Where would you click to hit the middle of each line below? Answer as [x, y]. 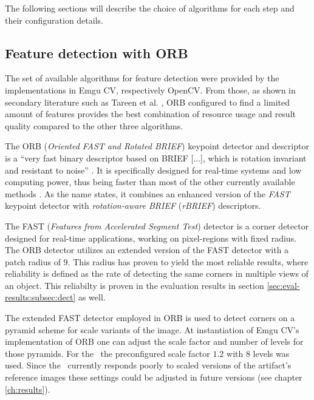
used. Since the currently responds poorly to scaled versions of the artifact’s [148, 365]
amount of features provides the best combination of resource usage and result [150, 114]
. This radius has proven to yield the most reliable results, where [188, 261]
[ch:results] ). [28, 389]
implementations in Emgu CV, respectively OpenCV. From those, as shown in [150, 90]
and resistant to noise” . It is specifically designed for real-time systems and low [153, 170]
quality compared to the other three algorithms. [94, 125]
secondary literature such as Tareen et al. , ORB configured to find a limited [148, 102]
